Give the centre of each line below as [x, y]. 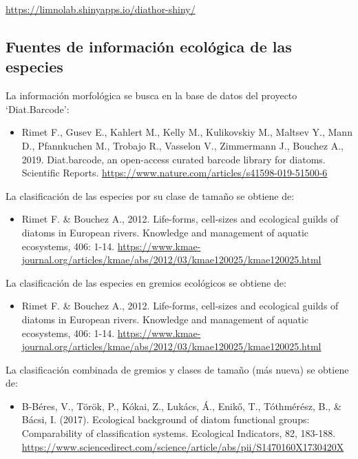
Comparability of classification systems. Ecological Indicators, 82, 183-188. [179, 433]
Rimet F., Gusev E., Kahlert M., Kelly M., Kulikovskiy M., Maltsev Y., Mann [187, 132]
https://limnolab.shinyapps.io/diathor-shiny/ [101, 9]
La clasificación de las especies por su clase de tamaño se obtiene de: [150, 195]
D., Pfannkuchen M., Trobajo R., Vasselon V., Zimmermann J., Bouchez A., [182, 145]
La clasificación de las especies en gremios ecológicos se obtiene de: [146, 282]
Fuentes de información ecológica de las [149, 46]
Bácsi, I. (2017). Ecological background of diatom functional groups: [166, 419]
